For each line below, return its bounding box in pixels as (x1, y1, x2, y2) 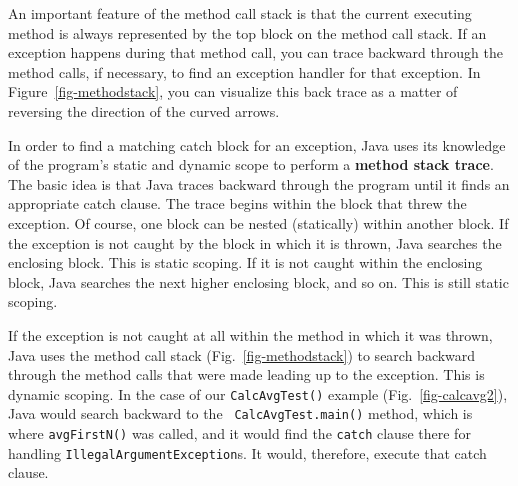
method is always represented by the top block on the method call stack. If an (8, 22, 487, 43)
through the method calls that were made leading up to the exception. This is (8, 364, 485, 385)
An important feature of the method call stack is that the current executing (8, 3, 472, 23)
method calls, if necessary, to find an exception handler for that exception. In (8, 61, 481, 82)
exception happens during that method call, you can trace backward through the (8, 42, 503, 63)
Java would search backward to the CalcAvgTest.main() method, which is (8, 403, 473, 424)
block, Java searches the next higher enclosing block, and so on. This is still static (8, 271, 509, 292)
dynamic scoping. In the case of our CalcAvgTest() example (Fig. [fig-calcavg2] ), (8, 383, 508, 404)
